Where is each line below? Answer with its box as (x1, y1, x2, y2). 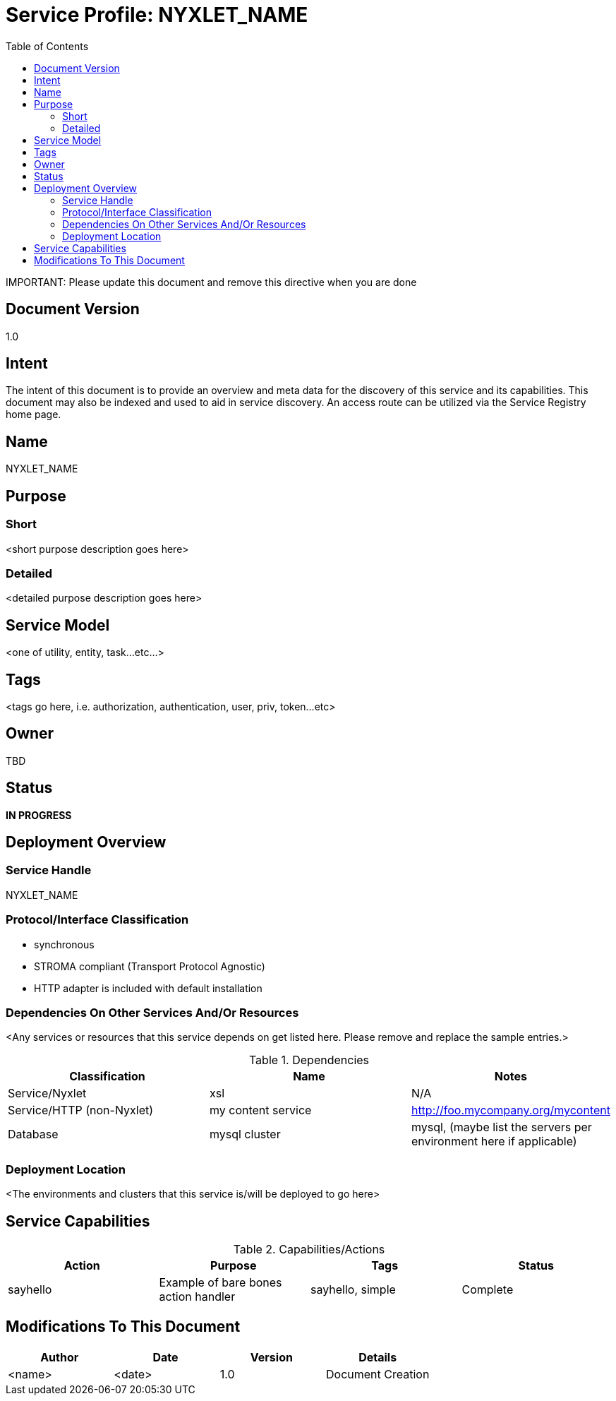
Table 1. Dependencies (248, 1053, 370, 1068)
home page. (6, 408, 61, 421)
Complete (461, 1282, 514, 1296)
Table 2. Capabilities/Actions (233, 1241, 385, 1256)
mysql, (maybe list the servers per (411, 1120, 592, 1135)
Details (358, 1349, 397, 1364)
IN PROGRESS (6, 809, 72, 821)
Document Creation (326, 1366, 430, 1381)
